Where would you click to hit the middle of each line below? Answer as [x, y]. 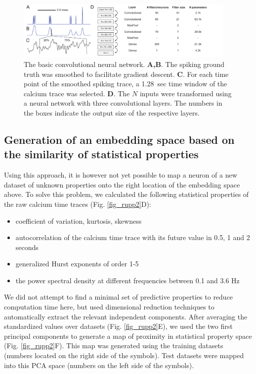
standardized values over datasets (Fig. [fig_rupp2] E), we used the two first [118, 326]
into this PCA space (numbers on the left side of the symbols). [99, 365]
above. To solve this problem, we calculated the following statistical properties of [127, 194]
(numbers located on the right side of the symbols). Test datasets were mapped [124, 355]
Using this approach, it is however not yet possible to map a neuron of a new [121, 175]
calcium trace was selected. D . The [77, 93]
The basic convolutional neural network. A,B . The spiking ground [124, 64]
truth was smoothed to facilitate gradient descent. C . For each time [126, 74]
